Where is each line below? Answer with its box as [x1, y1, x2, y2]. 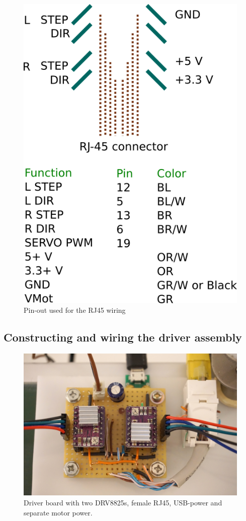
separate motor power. [24, 507, 93, 517]
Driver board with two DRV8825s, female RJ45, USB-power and [24, 497, 222, 508]
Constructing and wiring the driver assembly [4, 329, 242, 345]
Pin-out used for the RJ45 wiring [24, 305, 126, 315]
